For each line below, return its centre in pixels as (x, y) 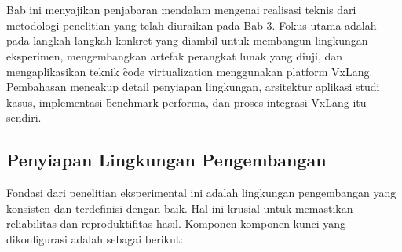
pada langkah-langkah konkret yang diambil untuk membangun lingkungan (187, 40)
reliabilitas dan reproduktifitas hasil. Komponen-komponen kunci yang (176, 223)
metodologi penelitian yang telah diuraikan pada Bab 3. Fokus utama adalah (192, 25)
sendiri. (24, 117)
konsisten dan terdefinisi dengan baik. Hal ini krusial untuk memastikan (180, 208)
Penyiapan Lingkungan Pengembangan (166, 160)
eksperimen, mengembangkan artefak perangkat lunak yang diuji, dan (175, 55)
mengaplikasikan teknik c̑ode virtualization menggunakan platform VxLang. (190, 71)
